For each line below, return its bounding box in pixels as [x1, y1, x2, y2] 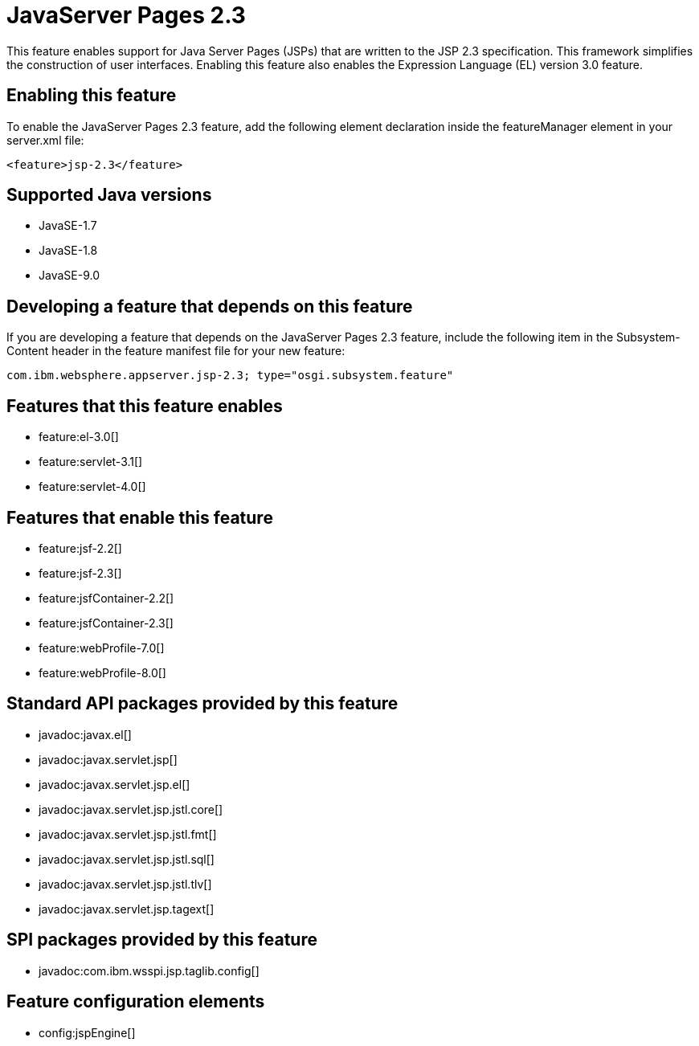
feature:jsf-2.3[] [39, 566, 122, 580]
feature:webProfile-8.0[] [39, 665, 166, 680]
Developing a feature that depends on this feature [6, 296, 413, 317]
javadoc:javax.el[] [39, 727, 132, 742]
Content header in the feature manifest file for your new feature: [6, 344, 345, 358]
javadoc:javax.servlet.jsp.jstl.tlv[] [39, 876, 212, 891]
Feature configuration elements [6, 991, 265, 1012]
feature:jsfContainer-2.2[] [39, 590, 174, 605]
